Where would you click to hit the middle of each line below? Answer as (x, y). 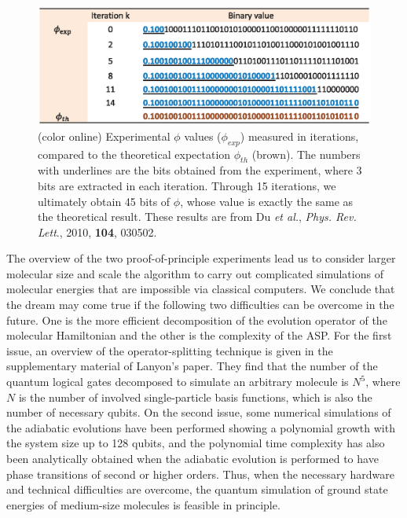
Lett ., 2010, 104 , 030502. (97, 231)
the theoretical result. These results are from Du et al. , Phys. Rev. (197, 217)
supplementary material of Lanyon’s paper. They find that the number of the (192, 366)
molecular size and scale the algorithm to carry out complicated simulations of (195, 273)
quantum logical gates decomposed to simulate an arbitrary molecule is (178, 382)
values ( (203, 136)
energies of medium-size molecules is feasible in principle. (143, 504)
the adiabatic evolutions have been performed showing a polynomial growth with (201, 427)
